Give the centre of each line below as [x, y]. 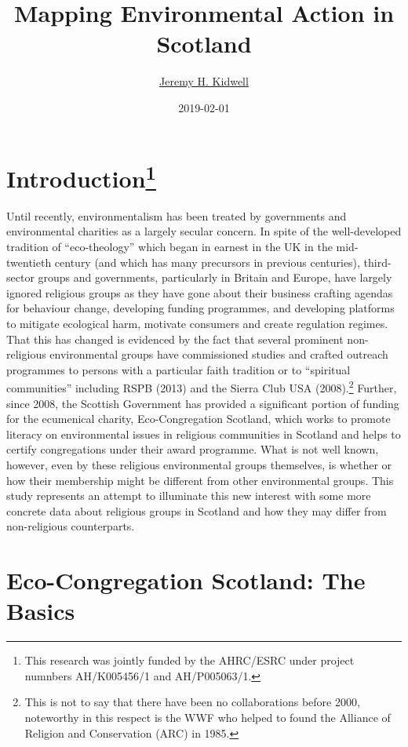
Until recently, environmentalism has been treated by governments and [177, 215]
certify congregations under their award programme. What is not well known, [193, 449]
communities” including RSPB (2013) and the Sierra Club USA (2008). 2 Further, [202, 386]
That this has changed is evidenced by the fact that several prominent [175, 339]
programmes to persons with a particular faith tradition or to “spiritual [178, 369]
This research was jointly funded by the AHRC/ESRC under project [189, 660]
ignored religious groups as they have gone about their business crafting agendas [200, 292]
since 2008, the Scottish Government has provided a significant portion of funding [203, 403]
